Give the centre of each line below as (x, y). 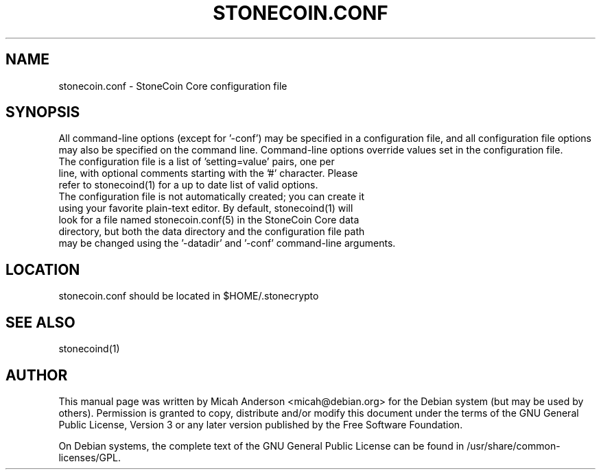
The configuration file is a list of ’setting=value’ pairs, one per (197, 162)
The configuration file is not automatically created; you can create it (211, 197)
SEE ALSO (40, 322)
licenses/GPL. (90, 457)
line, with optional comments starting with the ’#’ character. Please (208, 173)
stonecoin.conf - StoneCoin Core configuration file (173, 86)
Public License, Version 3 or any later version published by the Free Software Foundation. (261, 424)
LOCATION (43, 269)
